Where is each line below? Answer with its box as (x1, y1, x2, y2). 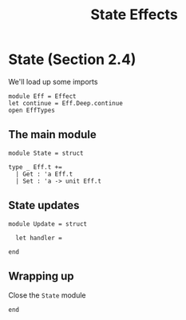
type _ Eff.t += (8, 163, 62, 171)
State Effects (90, 6, 178, 24)
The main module (8, 128, 97, 141)
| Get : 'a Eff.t (15, 170, 73, 178)
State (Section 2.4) (8, 50, 137, 69)
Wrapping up (8, 269, 74, 282)
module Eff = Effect (8, 92, 77, 101)
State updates (8, 199, 80, 212)
